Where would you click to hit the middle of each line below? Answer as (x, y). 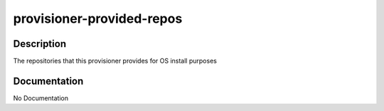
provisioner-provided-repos (98, 18)
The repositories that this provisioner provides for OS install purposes (115, 61)
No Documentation (41, 98)
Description (40, 44)
